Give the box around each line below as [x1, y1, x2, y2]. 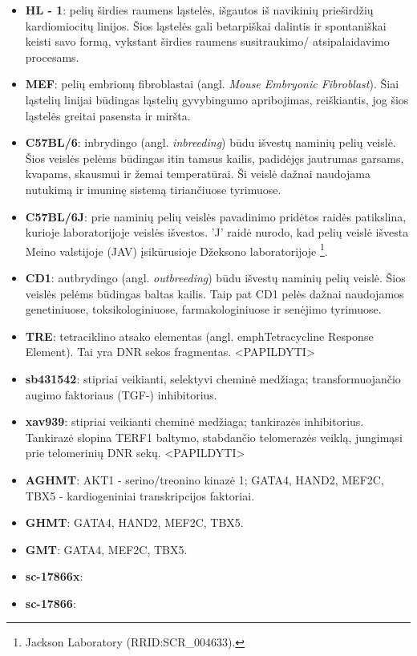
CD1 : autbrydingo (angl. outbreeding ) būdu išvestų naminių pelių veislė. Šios [25, 269, 406, 285]
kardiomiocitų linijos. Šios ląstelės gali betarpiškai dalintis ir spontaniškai [25, 17, 387, 34]
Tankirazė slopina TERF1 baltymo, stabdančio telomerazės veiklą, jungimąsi [25, 428, 403, 445]
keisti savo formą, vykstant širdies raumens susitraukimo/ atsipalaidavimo [25, 33, 390, 50]
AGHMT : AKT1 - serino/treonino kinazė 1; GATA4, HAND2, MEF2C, [25, 471, 384, 488]
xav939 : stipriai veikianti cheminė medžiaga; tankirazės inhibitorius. [25, 413, 364, 430]
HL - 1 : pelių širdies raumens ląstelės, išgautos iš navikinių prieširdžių [25, 2, 374, 18]
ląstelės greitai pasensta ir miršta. [25, 107, 191, 124]
